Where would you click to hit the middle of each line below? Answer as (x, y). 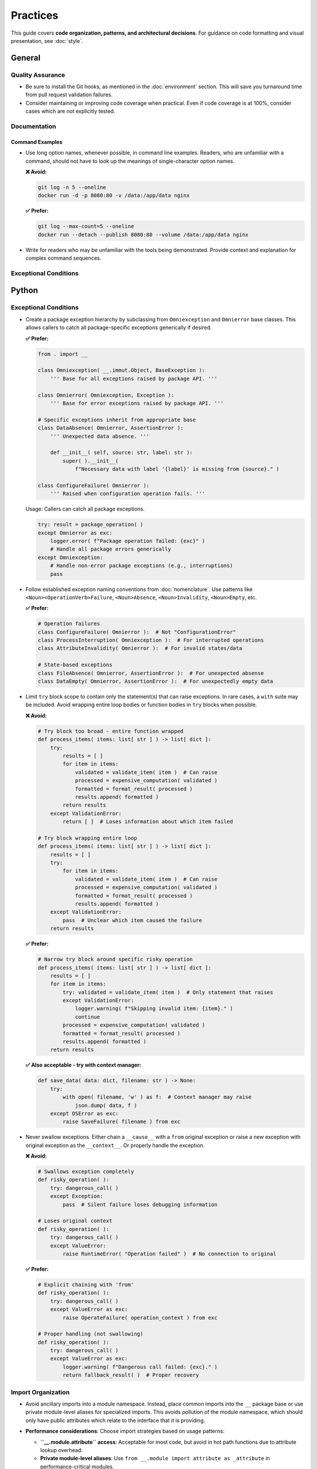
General (26, 58)
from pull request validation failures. (69, 95)
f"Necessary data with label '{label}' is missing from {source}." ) (177, 469)
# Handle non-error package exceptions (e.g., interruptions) (141, 566)
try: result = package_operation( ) (91, 525)
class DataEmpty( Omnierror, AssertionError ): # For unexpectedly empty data (156, 681)
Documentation (33, 126)
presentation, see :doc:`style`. (47, 41)
